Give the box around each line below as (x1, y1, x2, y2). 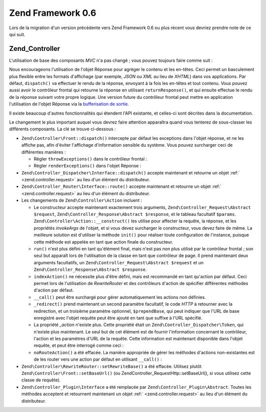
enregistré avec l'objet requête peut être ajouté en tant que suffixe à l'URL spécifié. (33, 315, 202, 321)
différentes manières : (21, 149, 66, 155)
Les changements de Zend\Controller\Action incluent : (21, 198, 142, 204)
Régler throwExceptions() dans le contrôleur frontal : (33, 156, 147, 162)
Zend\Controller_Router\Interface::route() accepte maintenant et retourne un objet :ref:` (21, 183, 222, 190)
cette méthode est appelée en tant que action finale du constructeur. (33, 239, 173, 245)
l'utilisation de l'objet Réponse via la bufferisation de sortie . (9, 101, 129, 107)
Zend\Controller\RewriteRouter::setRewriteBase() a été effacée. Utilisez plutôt (21, 363, 202, 369)
